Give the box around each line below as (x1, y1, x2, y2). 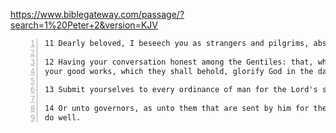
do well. (44, 113, 82, 123)
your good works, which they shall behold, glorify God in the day (44, 66, 332, 76)
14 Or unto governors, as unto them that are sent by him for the (44, 104, 328, 114)
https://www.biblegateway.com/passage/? (10, 9, 185, 20)
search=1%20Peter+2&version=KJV (10, 19, 158, 31)
